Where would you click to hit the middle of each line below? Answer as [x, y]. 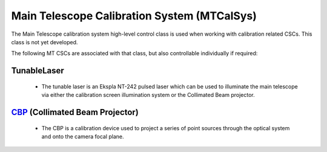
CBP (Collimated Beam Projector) [75, 112]
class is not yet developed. [45, 42]
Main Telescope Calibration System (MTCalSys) [134, 16]
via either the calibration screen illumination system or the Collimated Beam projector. [148, 95]
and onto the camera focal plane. [83, 136]
